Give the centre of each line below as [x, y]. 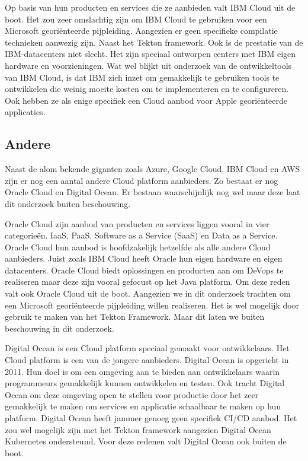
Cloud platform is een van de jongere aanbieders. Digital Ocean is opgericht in [147, 360]
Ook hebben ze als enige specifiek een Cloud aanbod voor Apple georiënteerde [146, 100]
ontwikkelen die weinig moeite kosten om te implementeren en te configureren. [147, 89]
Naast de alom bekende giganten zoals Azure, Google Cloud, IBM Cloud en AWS [153, 169]
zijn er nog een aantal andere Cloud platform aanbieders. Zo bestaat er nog [142, 180]
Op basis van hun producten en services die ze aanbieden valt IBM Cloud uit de [150, 7]
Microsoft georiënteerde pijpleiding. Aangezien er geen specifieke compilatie [141, 31]
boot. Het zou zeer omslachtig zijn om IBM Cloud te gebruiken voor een [136, 19]
